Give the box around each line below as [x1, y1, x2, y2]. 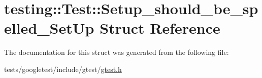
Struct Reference [100, 18, 220, 38]
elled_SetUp [4, 18, 94, 38]
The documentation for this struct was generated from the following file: [4, 47, 229, 57]
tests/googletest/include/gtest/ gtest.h [4, 63, 122, 74]
